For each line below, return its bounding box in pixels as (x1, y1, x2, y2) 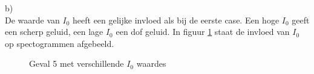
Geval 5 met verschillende (29, 57, 124, 70)
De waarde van (5, 13, 60, 26)
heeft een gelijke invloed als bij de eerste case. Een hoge (73, 13, 280, 26)
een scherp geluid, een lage (5, 25, 103, 38)
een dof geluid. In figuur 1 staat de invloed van (116, 25, 290, 38)
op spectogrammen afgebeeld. (5, 37, 114, 49)
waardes (136, 57, 166, 70)
